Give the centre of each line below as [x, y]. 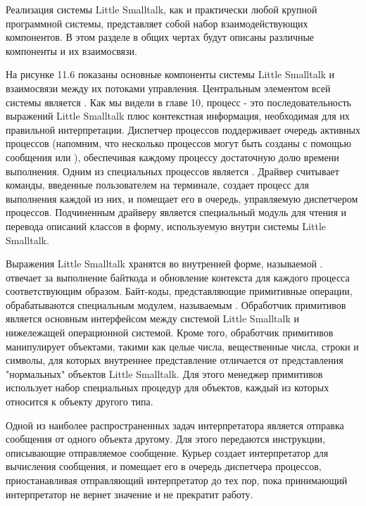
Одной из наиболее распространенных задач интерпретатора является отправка [175, 425]
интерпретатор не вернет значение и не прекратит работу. [130, 494]
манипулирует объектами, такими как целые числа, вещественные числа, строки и [182, 346]
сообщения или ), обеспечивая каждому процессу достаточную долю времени [172, 157]
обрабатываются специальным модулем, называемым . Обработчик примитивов [176, 304]
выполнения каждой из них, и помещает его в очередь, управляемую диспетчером [182, 198]
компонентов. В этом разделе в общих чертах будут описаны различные [160, 37]
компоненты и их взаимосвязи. [71, 50]
